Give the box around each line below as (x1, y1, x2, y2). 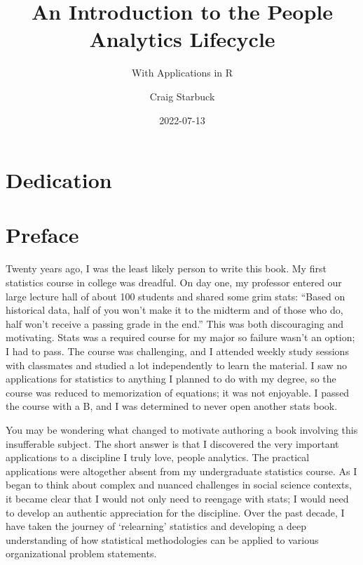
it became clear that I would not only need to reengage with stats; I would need (6, 491, 349, 505)
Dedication (6, 166, 112, 194)
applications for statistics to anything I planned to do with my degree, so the (6, 371, 336, 386)
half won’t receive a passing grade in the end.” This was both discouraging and (6, 316, 343, 331)
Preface (6, 220, 79, 249)
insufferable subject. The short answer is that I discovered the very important (6, 436, 339, 451)
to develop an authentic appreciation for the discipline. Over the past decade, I (6, 505, 345, 519)
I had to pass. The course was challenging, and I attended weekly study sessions (6, 343, 349, 358)
